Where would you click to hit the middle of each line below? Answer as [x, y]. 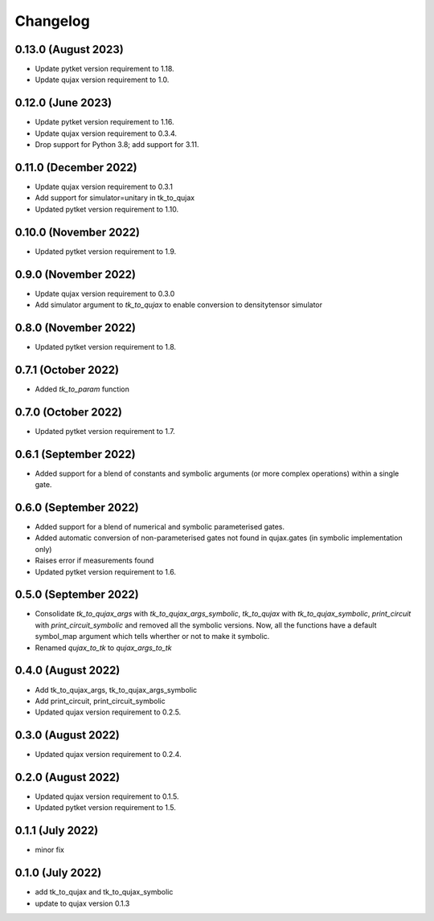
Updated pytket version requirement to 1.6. [106, 571]
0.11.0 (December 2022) [76, 168]
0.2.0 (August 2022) [68, 777]
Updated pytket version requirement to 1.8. [106, 346]
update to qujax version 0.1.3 [82, 903]
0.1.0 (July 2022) [58, 873]
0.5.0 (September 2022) [77, 595]
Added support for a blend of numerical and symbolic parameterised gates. [160, 526]
